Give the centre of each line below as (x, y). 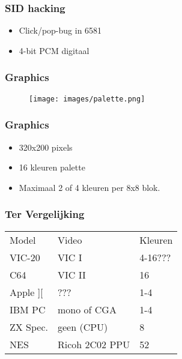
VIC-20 (25, 257)
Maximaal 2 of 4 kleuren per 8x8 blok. (89, 187)
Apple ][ (26, 292)
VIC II (72, 274)
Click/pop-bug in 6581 (60, 30)
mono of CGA (87, 309)
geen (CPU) (83, 327)
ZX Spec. (29, 327)
